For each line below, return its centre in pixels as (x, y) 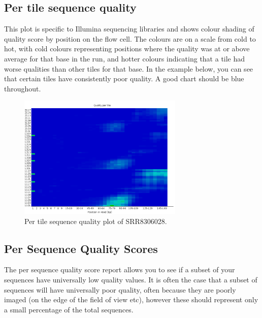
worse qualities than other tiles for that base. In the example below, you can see (129, 68)
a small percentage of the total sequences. (69, 309)
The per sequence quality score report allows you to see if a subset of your (120, 269)
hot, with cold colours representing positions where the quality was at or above (127, 49)
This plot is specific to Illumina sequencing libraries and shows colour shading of (129, 29)
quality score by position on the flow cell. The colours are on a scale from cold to (130, 38)
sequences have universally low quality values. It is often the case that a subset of (131, 279)
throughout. (23, 88)
